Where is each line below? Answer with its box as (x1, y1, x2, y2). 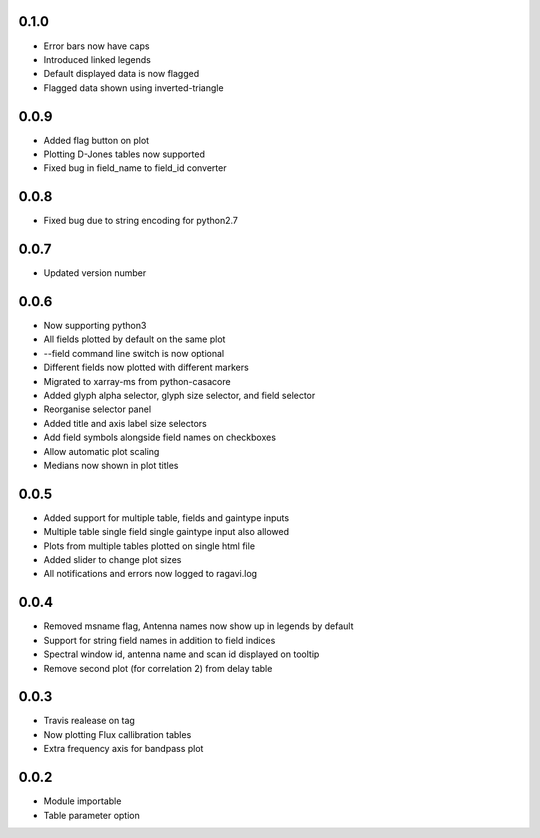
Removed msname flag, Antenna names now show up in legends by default (43, 620, 354, 632)
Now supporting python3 (43, 320, 147, 332)
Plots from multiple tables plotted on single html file (43, 540, 255, 552)
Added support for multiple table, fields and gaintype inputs (43, 511, 290, 524)
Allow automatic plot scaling (43, 445, 160, 457)
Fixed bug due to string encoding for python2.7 (43, 215, 239, 227)
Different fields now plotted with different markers (43, 361, 249, 374)
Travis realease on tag (43, 715, 135, 727)
